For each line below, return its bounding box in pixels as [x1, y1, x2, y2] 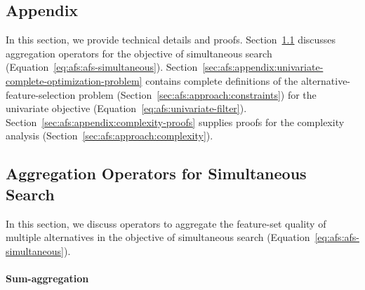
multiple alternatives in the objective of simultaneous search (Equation [6, 230, 310, 244]
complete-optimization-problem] [6, 73, 142, 88]
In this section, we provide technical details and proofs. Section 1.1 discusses [6, 32, 336, 47]
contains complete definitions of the [145, 73, 298, 88]
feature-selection [6, 87, 76, 102]
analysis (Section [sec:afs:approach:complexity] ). [6, 128, 213, 143]
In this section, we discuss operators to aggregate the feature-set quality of [6, 216, 326, 230]
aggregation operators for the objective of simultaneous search [6, 46, 272, 60]
